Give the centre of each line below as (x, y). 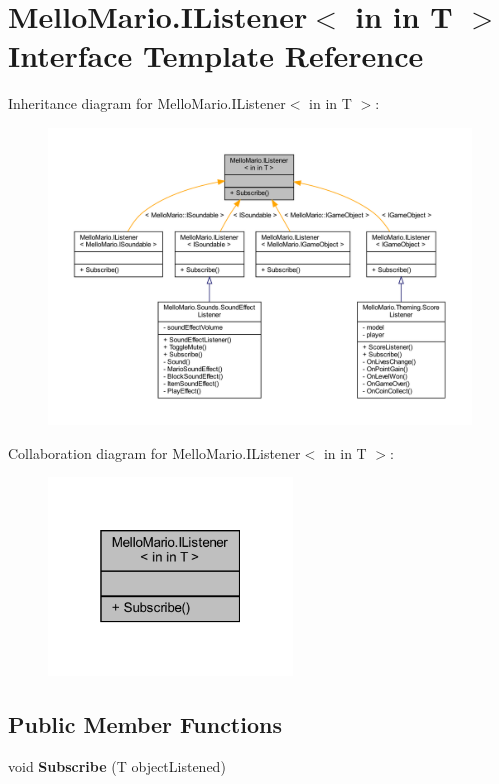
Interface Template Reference (216, 55)
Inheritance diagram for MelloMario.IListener (147, 103)
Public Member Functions (145, 724)
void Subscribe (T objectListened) (117, 765)
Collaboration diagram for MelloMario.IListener (154, 452)
